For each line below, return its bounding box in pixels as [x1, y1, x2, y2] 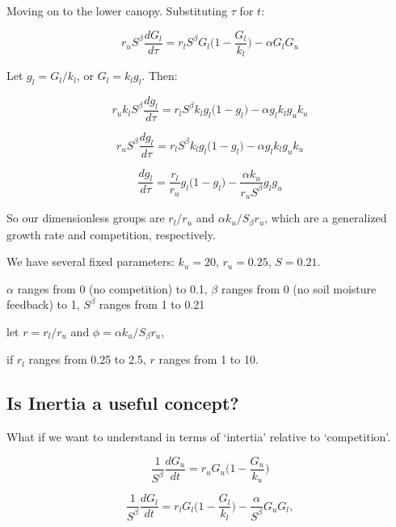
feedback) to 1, [6, 296, 80, 313]
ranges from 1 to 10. [158, 351, 259, 368]
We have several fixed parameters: [6, 253, 175, 270]
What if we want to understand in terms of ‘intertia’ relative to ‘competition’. [6, 428, 391, 445]
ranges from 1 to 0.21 [99, 296, 205, 313]
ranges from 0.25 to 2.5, [28, 351, 146, 368]
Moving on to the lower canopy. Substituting [6, 2, 228, 19]
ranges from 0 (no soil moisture [221, 280, 377, 297]
